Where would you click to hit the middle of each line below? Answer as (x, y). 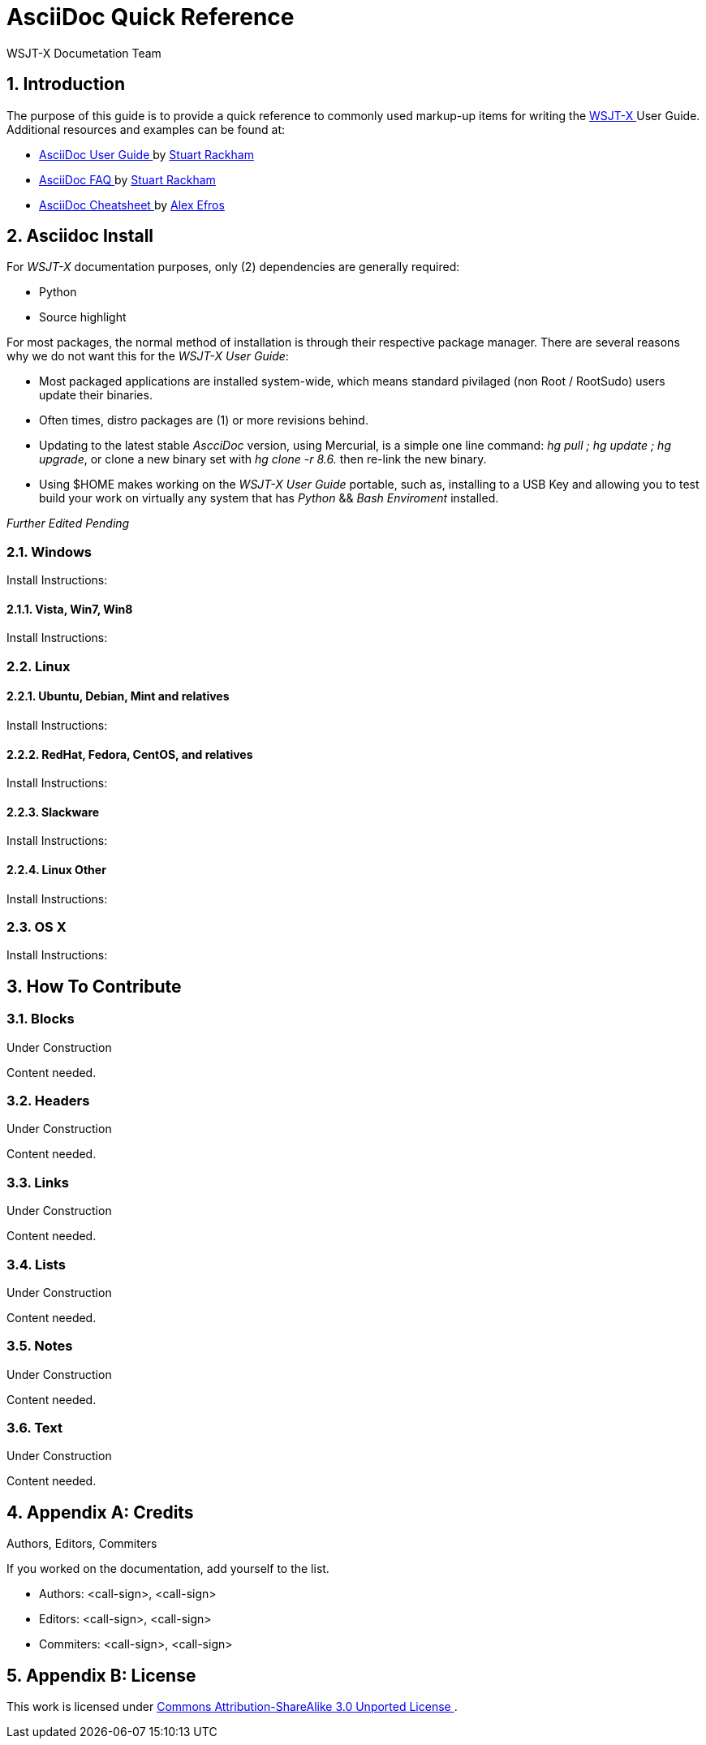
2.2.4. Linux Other (56, 870)
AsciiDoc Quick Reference (151, 17)
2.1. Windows (49, 552)
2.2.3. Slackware (53, 812)
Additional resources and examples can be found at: (146, 129)
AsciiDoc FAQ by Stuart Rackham (127, 179)
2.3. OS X (37, 927)
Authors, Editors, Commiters (82, 1544)
